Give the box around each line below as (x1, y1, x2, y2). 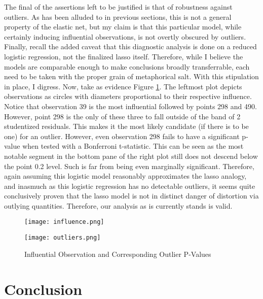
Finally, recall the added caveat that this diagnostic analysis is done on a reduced (4, 41, 257, 52)
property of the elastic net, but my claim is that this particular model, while (4, 21, 242, 32)
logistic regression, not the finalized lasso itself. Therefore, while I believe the (4, 51, 243, 61)
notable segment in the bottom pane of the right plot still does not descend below (4, 150, 258, 161)
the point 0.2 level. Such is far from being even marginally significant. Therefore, (4, 160, 254, 171)
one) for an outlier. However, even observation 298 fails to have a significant (4, 130, 240, 141)
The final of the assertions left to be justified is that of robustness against (4, 2, 233, 12)
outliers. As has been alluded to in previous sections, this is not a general (4, 11, 232, 22)
